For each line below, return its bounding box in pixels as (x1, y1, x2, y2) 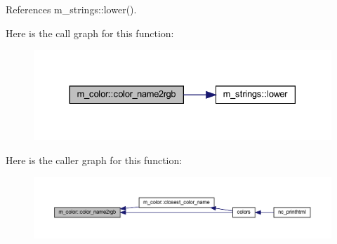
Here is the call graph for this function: (6, 25, 174, 40)
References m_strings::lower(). (6, 2, 137, 16)
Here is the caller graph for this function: (6, 152, 183, 167)
